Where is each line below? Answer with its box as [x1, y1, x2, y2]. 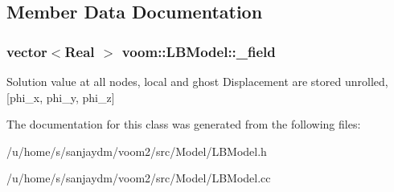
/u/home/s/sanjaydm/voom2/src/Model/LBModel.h [6, 142, 267, 159]
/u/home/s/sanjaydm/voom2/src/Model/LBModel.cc [6, 170, 271, 186]
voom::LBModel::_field [121, 41, 276, 61]
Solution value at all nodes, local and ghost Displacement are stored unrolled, [6, 73, 388, 89]
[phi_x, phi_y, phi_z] [6, 88, 115, 105]
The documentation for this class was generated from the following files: [6, 116, 361, 133]
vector [6, 41, 47, 61]
